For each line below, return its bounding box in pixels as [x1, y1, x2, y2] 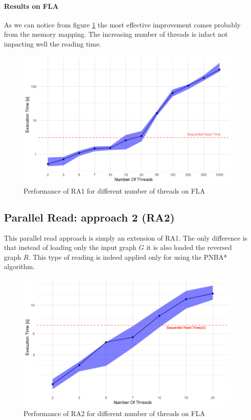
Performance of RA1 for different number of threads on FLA [23, 185, 205, 196]
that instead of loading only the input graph [4, 242, 137, 252]
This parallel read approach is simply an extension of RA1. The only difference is [4, 232, 248, 243]
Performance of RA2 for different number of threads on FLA [23, 408, 205, 419]
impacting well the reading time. [4, 38, 101, 49]
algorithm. [4, 261, 35, 272]
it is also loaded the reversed [146, 242, 232, 252]
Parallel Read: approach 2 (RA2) [4, 209, 175, 224]
